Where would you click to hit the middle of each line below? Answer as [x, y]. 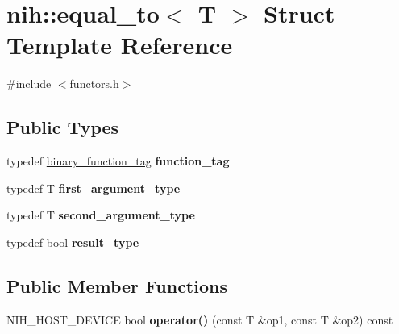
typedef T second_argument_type [101, 215]
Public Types [63, 127]
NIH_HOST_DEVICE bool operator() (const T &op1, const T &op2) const [200, 319]
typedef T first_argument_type [94, 188]
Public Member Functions [117, 285]
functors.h [94, 83]
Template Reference [120, 45]
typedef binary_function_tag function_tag [118, 161]
